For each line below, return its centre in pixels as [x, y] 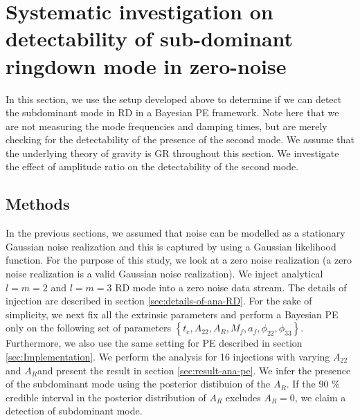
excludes [243, 397]
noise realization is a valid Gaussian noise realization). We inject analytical [164, 274]
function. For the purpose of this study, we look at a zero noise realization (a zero [179, 260]
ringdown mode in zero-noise [146, 65]
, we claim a [320, 397]
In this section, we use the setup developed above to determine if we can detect [174, 99]
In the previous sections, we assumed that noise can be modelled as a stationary [175, 233]
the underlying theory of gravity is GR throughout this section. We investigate [172, 153]
